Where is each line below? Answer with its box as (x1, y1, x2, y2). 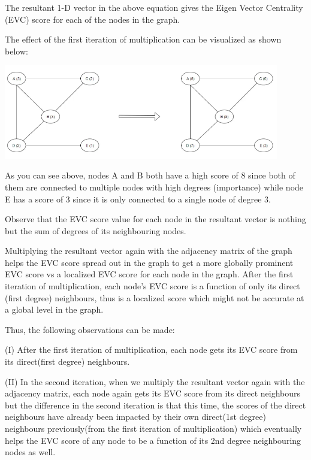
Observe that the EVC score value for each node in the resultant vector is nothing (5, 213, 306, 225)
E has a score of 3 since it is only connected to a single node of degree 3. (5, 192, 271, 205)
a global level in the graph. (5, 303, 104, 316)
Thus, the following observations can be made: (5, 323, 175, 335)
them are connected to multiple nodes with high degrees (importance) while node (5, 180, 304, 193)
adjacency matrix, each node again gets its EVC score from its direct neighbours (5, 387, 301, 400)
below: (5, 44, 28, 57)
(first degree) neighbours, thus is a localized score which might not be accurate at (5, 291, 304, 304)
